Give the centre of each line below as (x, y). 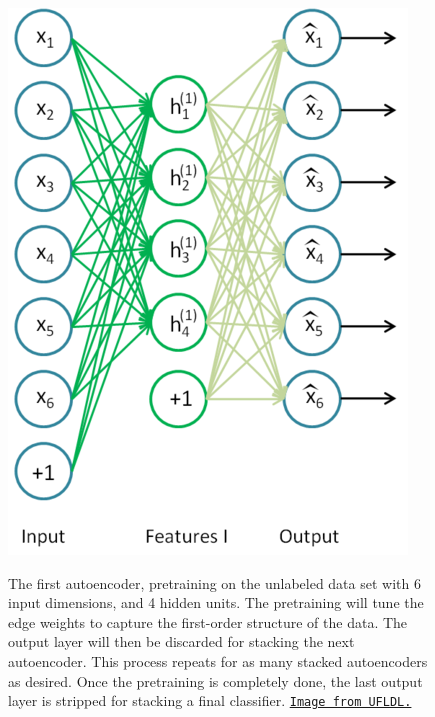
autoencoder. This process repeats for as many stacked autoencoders (218, 660)
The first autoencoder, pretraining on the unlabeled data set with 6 (214, 582)
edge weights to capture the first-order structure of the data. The (208, 621)
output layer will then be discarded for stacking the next (181, 641)
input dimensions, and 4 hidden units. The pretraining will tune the (216, 602)
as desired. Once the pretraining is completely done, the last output (215, 680)
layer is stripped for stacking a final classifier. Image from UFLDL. (210, 700)
